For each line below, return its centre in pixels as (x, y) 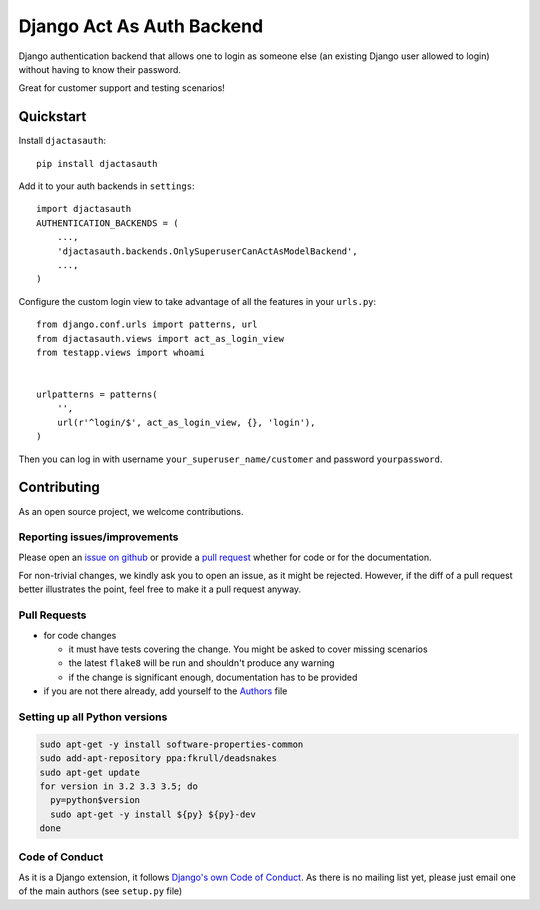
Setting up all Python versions (93, 717)
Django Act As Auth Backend (141, 26)
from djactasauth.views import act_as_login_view (160, 338)
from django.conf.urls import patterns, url (147, 324)
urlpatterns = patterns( (97, 394)
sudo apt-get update (89, 772)
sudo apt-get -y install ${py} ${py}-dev (153, 814)
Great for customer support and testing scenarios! (121, 88)
